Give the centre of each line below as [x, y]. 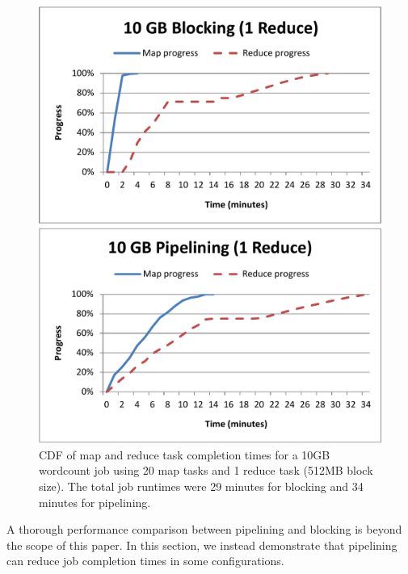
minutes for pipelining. [95, 502]
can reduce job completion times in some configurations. [145, 561]
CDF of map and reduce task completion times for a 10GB [185, 454]
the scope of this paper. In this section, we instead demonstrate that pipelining [202, 545]
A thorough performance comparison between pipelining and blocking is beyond [204, 529]
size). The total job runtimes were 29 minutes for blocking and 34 [201, 486]
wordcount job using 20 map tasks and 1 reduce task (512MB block [206, 470]
